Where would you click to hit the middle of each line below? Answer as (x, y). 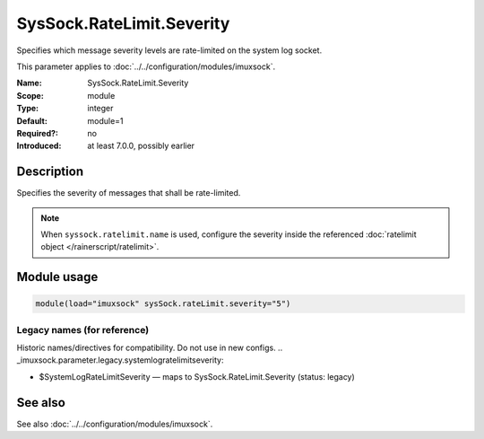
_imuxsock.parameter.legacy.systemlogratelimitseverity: (120, 360)
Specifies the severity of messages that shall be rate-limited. (129, 193)
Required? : (37, 133)
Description (50, 172)
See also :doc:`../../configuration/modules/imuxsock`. (115, 424)
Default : (32, 120)
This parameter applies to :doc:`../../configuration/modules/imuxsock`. (146, 66)
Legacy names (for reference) (83, 329)
